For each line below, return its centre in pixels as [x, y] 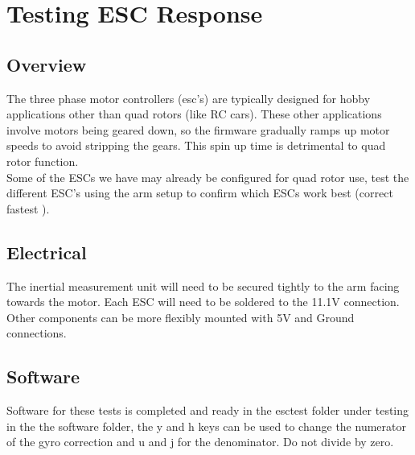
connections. [37, 333]
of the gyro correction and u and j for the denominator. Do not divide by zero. [200, 442]
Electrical [47, 252]
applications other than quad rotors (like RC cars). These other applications [194, 114]
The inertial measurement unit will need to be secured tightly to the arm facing [203, 285]
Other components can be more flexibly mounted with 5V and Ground [181, 317]
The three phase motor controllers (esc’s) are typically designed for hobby [189, 98]
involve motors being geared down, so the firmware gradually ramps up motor [198, 129]
